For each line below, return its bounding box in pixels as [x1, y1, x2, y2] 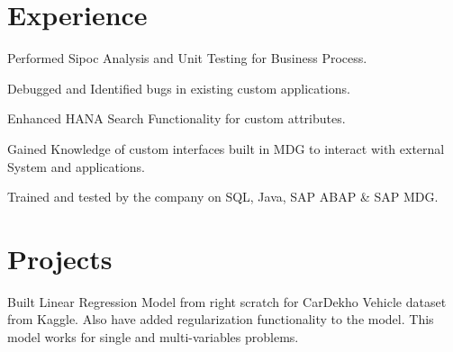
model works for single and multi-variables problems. [7, 328, 299, 346]
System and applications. [7, 157, 146, 176]
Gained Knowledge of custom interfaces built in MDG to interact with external [7, 139, 445, 158]
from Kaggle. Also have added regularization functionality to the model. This [7, 310, 434, 329]
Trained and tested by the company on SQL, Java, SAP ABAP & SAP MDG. [7, 187, 439, 206]
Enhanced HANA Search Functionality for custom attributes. [7, 109, 346, 128]
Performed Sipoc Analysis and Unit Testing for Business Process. [7, 49, 367, 68]
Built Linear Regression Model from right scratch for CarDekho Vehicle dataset [7, 292, 447, 311]
